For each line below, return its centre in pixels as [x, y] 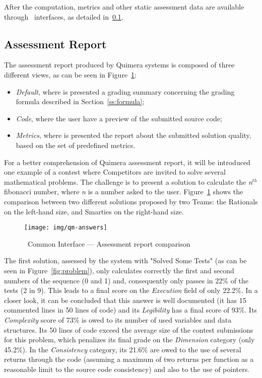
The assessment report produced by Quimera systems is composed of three [119, 65]
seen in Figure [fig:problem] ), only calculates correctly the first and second [119, 270]
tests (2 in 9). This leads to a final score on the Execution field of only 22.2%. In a [131, 290]
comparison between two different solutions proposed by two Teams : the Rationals [131, 201]
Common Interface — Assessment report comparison [109, 243]
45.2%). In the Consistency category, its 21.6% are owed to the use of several [123, 349]
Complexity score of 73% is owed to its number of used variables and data [118, 319]
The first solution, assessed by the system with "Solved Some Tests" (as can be [125, 260]
